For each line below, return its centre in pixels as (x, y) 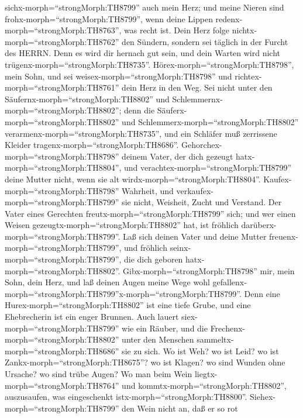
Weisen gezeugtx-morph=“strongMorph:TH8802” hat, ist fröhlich (122, 225)
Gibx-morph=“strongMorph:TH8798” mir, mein (209, 270)
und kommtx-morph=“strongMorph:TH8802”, (204, 385)
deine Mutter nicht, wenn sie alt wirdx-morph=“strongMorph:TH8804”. (133, 179)
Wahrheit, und (148, 190)
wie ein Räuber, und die (165, 328)
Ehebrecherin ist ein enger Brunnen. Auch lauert (92, 317)
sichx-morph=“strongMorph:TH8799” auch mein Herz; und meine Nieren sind (144, 7)
